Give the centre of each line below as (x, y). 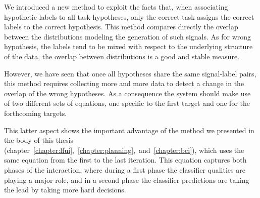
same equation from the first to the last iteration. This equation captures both (125, 160)
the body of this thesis (39, 140)
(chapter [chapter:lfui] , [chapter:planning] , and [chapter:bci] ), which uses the (124, 150)
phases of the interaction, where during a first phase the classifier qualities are (125, 169)
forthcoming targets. (36, 113)
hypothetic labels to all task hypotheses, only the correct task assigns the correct (129, 16)
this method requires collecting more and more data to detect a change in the (124, 83)
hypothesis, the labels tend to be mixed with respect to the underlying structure (128, 46)
